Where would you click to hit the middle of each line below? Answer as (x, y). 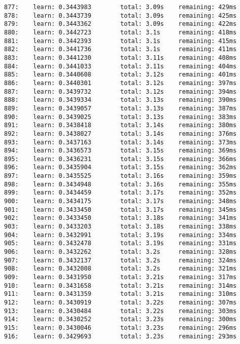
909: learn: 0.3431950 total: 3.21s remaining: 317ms (121, 277)
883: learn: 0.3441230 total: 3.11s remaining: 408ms (121, 58)
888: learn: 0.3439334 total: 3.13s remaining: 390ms (121, 100)
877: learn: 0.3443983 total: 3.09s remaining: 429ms (121, 7)
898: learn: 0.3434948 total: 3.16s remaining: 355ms (121, 184)
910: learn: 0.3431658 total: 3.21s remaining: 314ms (121, 285)
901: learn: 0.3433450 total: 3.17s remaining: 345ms (121, 209)
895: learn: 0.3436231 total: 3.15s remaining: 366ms (121, 159)
